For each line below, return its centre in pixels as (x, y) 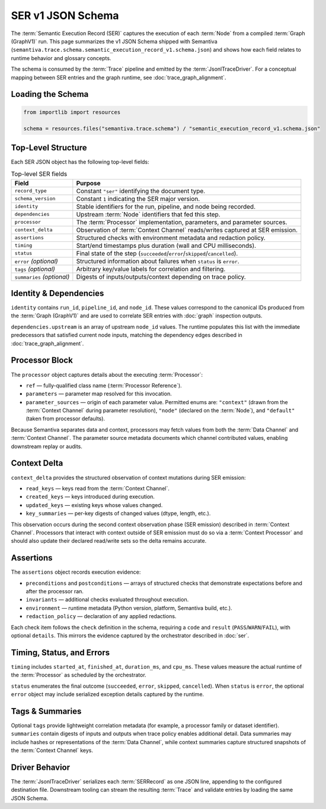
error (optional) (36, 261)
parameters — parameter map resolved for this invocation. (99, 394)
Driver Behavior (41, 767)
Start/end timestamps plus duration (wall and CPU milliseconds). (166, 245)
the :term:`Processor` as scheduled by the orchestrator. (79, 675)
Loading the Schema (50, 94)
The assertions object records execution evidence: (76, 572)
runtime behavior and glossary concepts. (61, 58)
